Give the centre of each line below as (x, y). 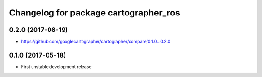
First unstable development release (56, 67)
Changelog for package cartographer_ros (95, 13)
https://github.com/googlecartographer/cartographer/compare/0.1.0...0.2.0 (96, 42)
